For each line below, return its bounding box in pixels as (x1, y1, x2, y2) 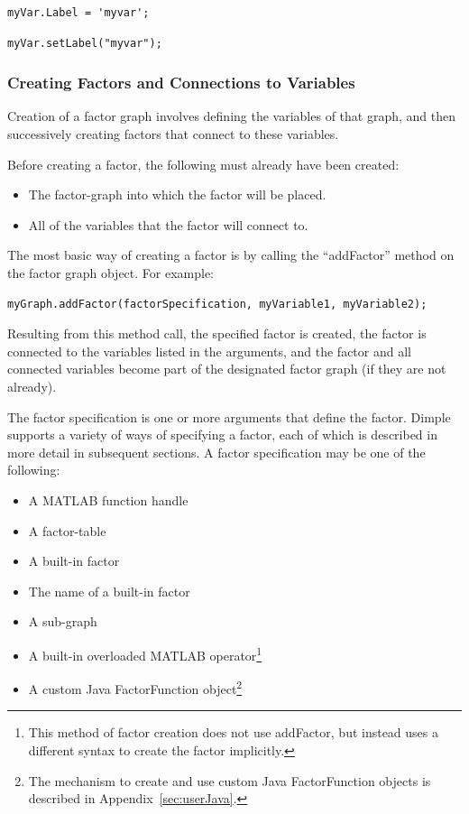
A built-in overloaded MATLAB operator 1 (28, 643, 262, 664)
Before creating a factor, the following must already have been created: (7, 154, 400, 173)
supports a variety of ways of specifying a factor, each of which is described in (7, 425, 437, 444)
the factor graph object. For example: (7, 263, 214, 282)
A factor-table (28, 521, 106, 540)
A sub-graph (28, 612, 97, 631)
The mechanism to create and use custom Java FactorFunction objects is (28, 771, 431, 790)
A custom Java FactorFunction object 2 (28, 677, 243, 698)
